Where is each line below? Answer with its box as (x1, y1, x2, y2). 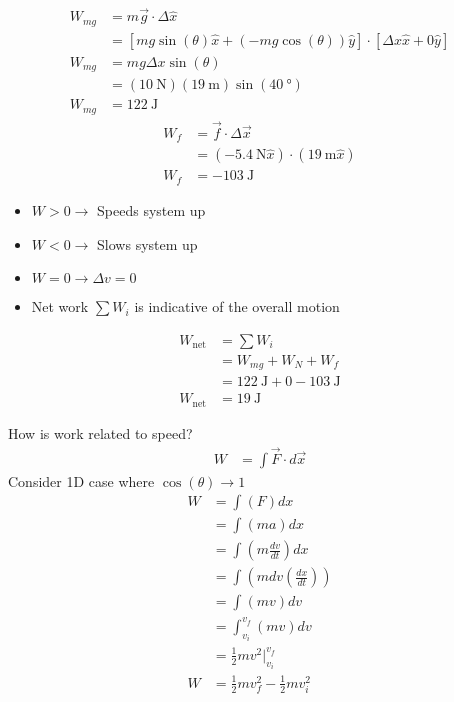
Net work (31, 296, 89, 317)
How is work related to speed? (8, 422, 193, 443)
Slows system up (97, 233, 198, 254)
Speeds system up (97, 199, 206, 220)
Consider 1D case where (8, 470, 155, 491)
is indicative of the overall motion (134, 296, 340, 317)
